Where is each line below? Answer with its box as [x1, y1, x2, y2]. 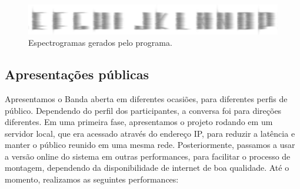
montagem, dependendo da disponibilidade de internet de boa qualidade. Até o [5, 161, 289, 174]
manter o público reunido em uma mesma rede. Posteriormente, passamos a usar [5, 139, 295, 151]
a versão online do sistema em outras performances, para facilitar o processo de [5, 150, 291, 162]
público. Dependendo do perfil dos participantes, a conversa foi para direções [5, 104, 282, 116]
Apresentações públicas [5, 65, 149, 83]
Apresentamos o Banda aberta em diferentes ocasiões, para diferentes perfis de [5, 92, 288, 104]
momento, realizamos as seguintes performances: [5, 173, 179, 185]
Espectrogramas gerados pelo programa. [28, 36, 172, 49]
